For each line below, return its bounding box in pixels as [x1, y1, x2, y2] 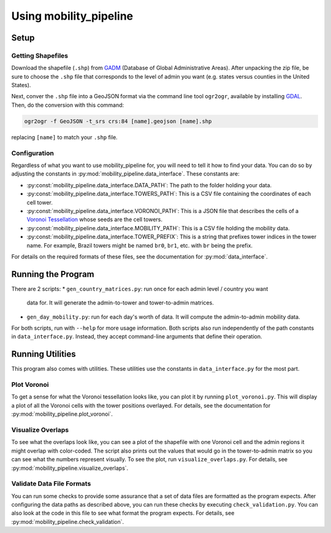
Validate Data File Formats [11, 480, 91, 488]
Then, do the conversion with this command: [11, 101, 124, 109]
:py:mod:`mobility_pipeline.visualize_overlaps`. [11, 464, 129, 472]
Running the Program [11, 269, 94, 279]
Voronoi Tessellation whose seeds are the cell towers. [26, 216, 162, 224]
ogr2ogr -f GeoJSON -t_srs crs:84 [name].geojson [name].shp [24, 117, 212, 125]
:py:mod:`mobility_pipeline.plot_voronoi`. [11, 410, 113, 418]
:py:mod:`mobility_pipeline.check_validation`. [11, 518, 124, 525]
